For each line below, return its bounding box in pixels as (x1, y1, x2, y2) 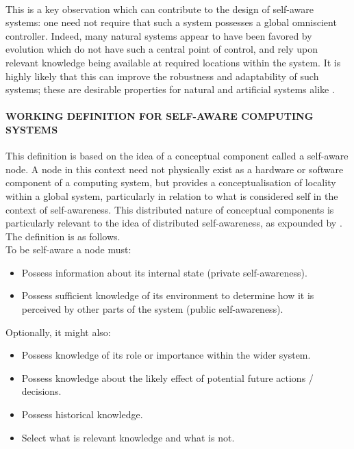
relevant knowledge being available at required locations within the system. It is (5, 55, 341, 69)
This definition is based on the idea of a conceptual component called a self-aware (5, 149, 349, 163)
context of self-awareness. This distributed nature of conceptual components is (5, 202, 334, 216)
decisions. (21, 384, 62, 398)
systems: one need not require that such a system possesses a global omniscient (5, 15, 337, 29)
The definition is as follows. (5, 229, 121, 243)
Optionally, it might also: (5, 324, 111, 339)
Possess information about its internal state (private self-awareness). (21, 265, 307, 279)
